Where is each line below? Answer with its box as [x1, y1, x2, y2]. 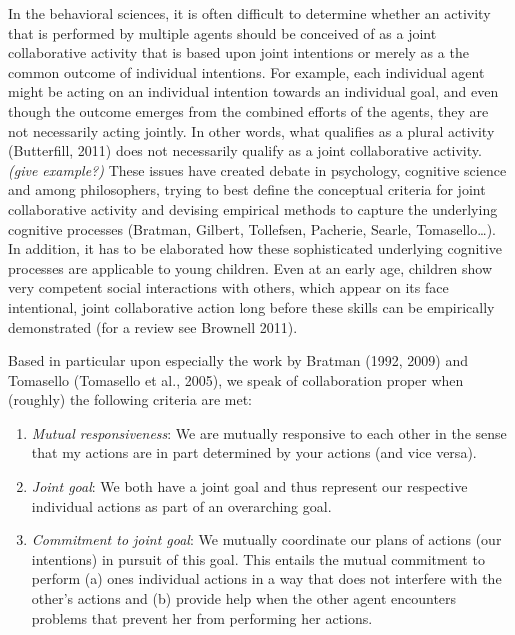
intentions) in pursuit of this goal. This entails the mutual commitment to [31, 548, 485, 569]
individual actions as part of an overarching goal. [31, 495, 332, 516]
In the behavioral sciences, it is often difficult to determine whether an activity [8, 3, 491, 23]
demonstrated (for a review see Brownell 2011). [8, 316, 298, 337]
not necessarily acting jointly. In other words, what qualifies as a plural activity [8, 120, 495, 141]
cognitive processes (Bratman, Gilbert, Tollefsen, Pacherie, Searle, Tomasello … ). [8, 218, 496, 239]
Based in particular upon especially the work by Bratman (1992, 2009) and [8, 350, 468, 371]
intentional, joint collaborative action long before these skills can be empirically [8, 296, 495, 317]
